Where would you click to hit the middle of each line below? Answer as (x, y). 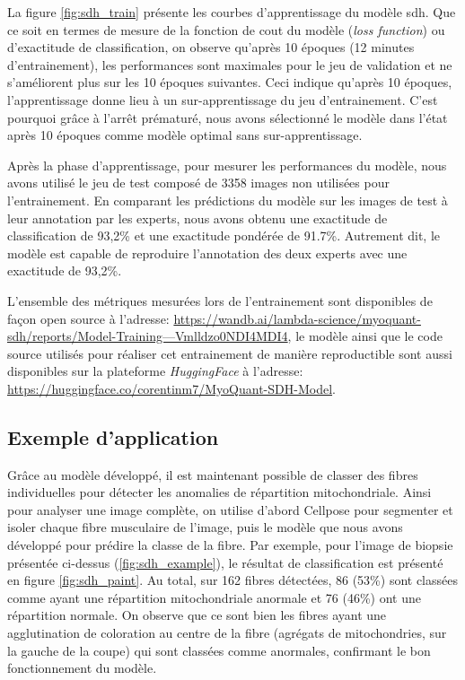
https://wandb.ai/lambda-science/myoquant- (297, 318)
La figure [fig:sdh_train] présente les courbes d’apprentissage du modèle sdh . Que (232, 12)
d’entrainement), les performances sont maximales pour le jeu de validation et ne (230, 64)
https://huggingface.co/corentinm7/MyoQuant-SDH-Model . (171, 388)
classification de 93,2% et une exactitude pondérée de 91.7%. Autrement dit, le (224, 235)
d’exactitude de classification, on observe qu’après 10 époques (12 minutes (211, 47)
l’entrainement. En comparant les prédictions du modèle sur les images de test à (228, 200)
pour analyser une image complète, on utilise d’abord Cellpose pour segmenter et (230, 509)
